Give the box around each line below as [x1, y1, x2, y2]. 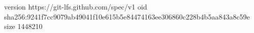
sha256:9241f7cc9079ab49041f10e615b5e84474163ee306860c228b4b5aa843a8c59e [4, 11, 250, 21]
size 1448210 [4, 21, 43, 31]
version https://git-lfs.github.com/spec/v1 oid [4, 1, 147, 11]
